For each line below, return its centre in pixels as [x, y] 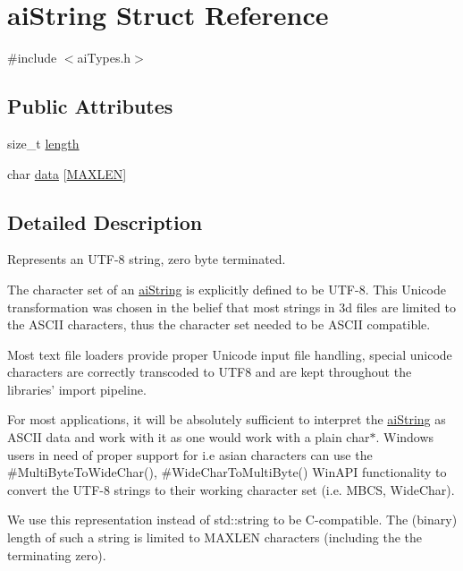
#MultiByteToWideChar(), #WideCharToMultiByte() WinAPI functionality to [227, 472]
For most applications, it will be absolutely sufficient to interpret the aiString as [227, 419]
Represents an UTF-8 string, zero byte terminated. [147, 259]
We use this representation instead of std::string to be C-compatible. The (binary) [232, 520]
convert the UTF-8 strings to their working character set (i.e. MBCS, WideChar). [231, 489]
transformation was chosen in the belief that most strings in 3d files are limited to [231, 307]
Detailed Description [105, 222]
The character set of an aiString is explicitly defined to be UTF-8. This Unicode [227, 289]
